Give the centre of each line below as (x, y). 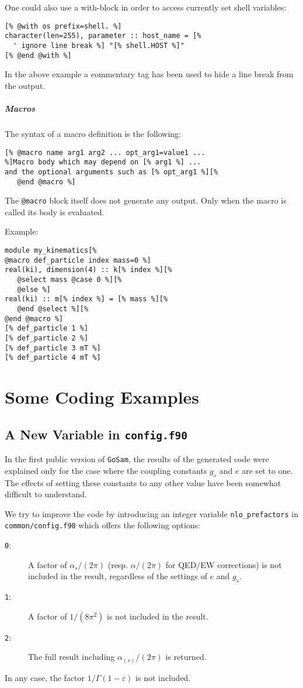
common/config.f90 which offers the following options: (103, 525)
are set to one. (267, 470)
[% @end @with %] (38, 55)
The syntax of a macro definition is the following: (93, 133)
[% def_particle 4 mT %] (53, 358)
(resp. (118, 564)
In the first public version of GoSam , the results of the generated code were (137, 459)
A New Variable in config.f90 (96, 434)
